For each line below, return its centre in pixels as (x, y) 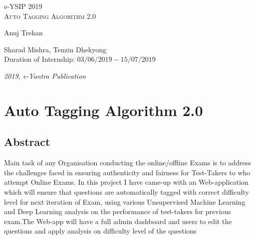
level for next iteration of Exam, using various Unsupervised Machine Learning (125, 201)
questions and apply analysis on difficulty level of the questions (100, 231)
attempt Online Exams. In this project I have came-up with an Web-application (126, 182)
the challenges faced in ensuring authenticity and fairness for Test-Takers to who (127, 172)
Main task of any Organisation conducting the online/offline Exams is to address (127, 163)
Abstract (27, 142)
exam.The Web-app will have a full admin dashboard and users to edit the (118, 221)
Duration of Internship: (39, 59)
